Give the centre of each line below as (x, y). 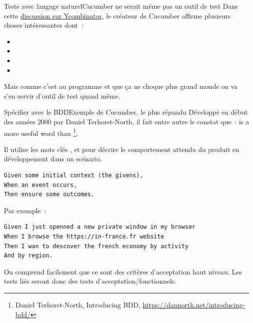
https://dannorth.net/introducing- (194, 304)
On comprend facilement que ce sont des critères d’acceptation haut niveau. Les (123, 271)
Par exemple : (25, 210)
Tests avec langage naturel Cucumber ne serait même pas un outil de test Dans (121, 6)
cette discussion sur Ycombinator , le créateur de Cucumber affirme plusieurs (117, 15)
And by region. (28, 256)
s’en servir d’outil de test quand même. (62, 95)
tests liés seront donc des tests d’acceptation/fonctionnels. (90, 281)
